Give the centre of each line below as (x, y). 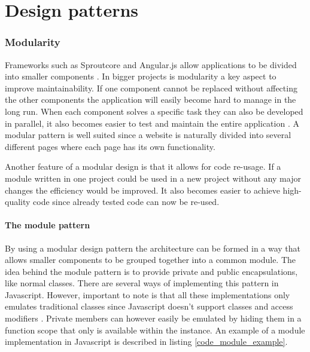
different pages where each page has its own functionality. (110, 146)
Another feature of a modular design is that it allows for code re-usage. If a (143, 166)
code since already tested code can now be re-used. (126, 202)
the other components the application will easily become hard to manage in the (151, 100)
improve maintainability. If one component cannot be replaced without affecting (151, 88)
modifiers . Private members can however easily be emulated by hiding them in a (153, 318)
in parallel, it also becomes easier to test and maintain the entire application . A (152, 123)
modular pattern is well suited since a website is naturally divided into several (148, 135)
